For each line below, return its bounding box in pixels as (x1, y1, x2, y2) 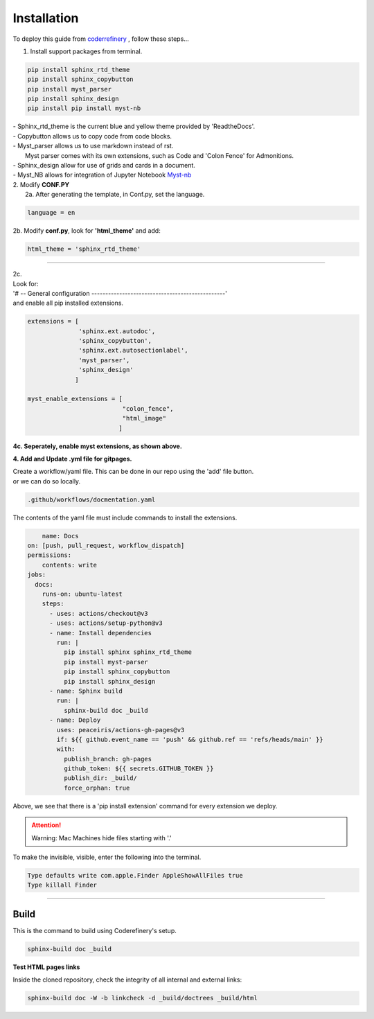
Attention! (31, 821, 62, 829)
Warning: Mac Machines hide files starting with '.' (31, 833, 172, 842)
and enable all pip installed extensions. (12, 299, 124, 308)
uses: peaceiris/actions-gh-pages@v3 (56, 726, 185, 734)
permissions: (27, 551, 72, 559)
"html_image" (122, 414, 166, 423)
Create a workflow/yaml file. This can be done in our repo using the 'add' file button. (12, 468, 254, 476)
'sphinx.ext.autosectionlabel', (78, 346, 188, 355)
